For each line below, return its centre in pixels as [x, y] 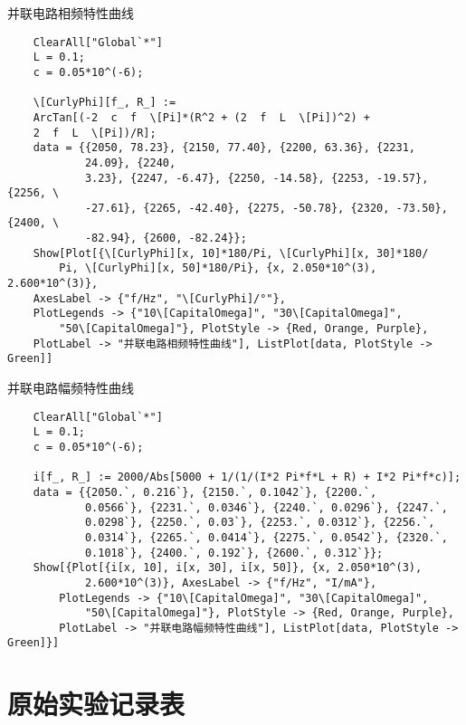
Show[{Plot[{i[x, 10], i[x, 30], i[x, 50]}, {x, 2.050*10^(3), [228, 568]
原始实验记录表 [96, 704]
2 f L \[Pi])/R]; [95, 133]
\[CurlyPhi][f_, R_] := [105, 103]
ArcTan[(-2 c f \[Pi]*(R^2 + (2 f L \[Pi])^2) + [201, 117]
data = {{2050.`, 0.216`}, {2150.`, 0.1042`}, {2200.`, [205, 492]
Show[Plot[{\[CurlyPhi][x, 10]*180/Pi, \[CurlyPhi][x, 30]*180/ [231, 253]
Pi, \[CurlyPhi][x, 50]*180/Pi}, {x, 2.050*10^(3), [218, 268]
